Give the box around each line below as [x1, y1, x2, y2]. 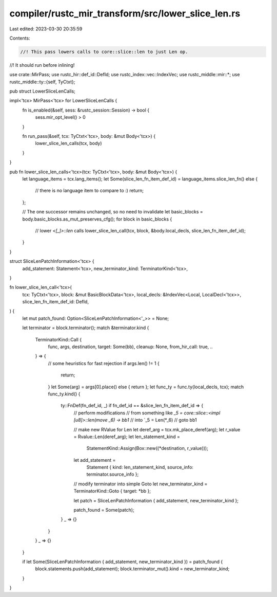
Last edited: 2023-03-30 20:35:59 [9, 26, 83, 32]
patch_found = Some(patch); [73, 507, 134, 513]
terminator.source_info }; [86, 471, 139, 478]
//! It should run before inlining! [9, 62, 75, 68]
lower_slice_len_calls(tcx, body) [35, 140, 102, 147]
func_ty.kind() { [48, 391, 81, 397]
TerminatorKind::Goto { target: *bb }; [73, 488, 151, 494]
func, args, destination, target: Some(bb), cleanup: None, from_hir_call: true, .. [48, 343, 213, 350]
